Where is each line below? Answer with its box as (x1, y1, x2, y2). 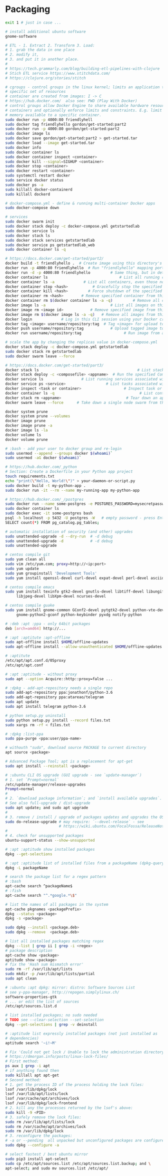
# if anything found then (5, 1068, 59, 1073)
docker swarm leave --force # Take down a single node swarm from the (5, 400, 166, 405)
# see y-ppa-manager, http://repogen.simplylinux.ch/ (5, 990, 120, 995)
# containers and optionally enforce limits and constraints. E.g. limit (5, 108, 162, 113)
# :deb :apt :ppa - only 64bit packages (5, 621, 91, 626)
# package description (5, 948, 52, 953)
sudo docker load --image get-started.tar (5, 140, 95, 146)
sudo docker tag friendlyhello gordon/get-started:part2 (5, 122, 126, 127)
